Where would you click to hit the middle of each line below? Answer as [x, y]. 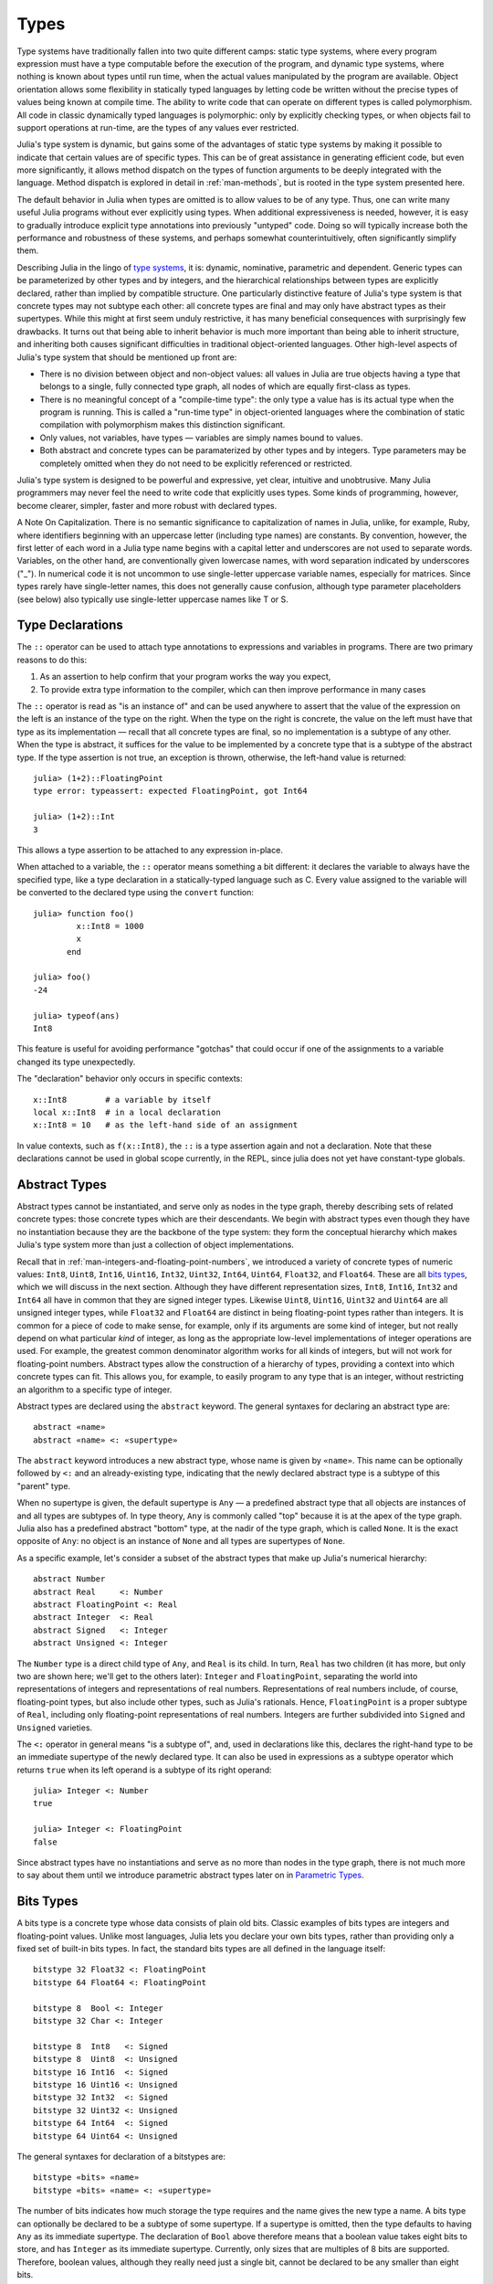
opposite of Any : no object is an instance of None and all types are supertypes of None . [181, 1541]
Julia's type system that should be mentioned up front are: [127, 357]
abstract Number [69, 1579]
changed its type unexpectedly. [76, 1062]
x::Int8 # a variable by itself [122, 1100]
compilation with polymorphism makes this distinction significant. [163, 425]
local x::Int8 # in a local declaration [127, 1112]
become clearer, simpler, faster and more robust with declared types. [147, 505]
